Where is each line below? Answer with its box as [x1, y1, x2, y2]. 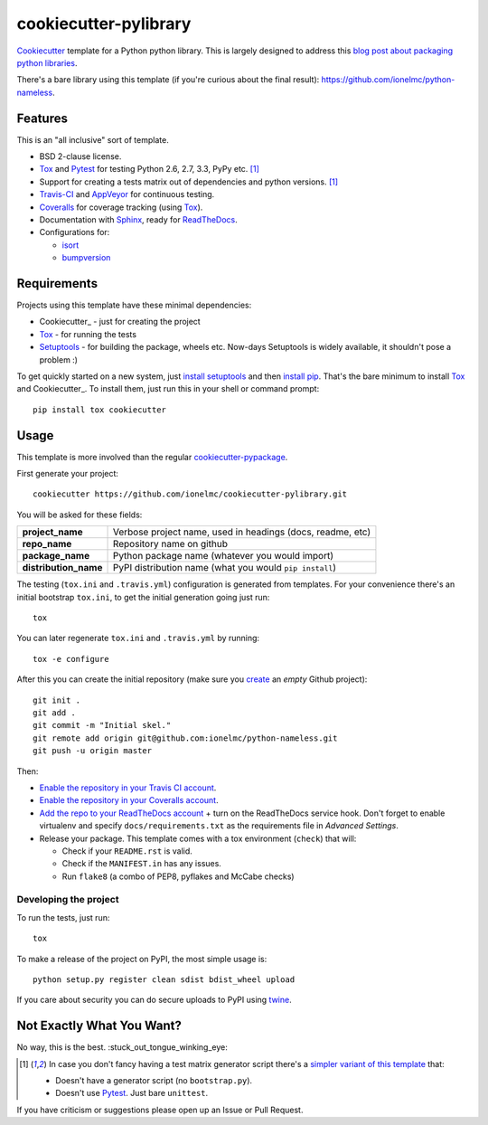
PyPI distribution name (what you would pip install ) [112, 562, 337, 574]
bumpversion [61, 252, 111, 263]
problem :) [39, 354, 79, 365]
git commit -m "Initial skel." [33, 720, 172, 731]
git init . [33, 695, 81, 705]
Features [16, 110, 68, 126]
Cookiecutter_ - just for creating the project [39, 317, 201, 327]
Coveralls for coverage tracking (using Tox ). [39, 202, 203, 213]
